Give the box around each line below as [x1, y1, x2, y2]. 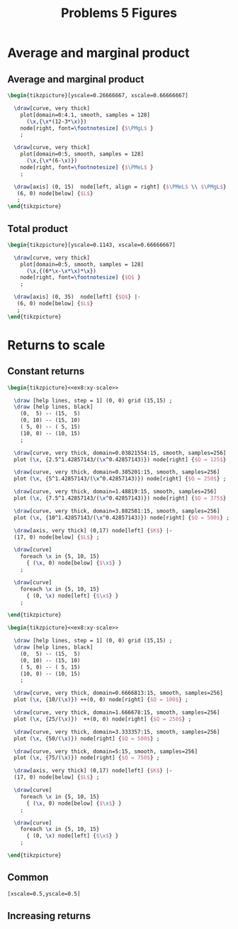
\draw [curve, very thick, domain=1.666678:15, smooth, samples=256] [13, 709, 220, 716]
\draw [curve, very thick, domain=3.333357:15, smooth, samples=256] [13, 728, 220, 735]
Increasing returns [7, 910, 91, 922]
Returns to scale [7, 337, 106, 353]
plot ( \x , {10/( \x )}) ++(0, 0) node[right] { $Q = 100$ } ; [13, 696, 189, 703]
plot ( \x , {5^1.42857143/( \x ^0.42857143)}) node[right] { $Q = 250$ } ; [13, 476, 227, 483]
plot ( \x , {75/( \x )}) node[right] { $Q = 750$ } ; [13, 754, 160, 762]
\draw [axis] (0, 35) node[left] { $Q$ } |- [13, 293, 141, 301]
